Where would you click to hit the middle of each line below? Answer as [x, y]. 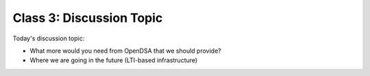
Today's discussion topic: [49, 38]
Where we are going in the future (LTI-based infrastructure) [114, 60]
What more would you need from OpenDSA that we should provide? [126, 51]
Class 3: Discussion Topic [88, 18]
